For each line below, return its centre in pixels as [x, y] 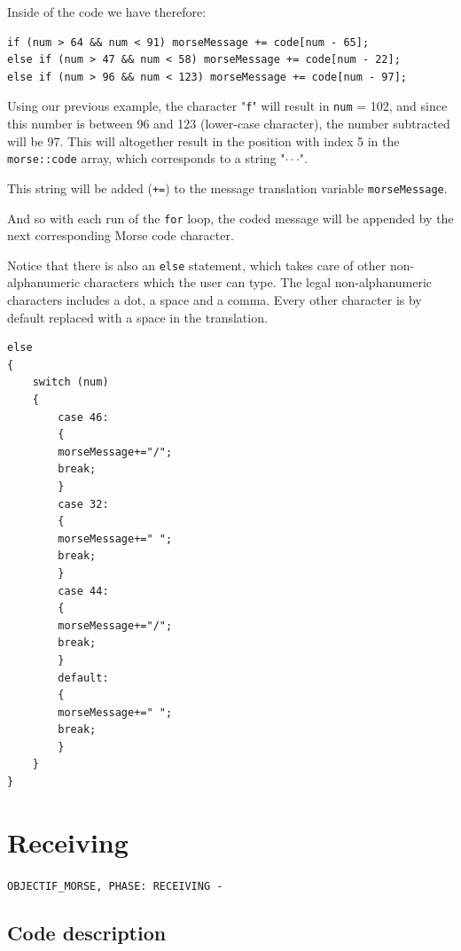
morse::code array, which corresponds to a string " [146, 158]
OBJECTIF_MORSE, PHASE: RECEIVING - [115, 886]
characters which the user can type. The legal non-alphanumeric [258, 282]
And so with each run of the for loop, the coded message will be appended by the [230, 218]
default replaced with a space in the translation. [137, 317]
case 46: [83, 417]
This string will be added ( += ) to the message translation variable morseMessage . [227, 187]
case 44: [83, 591]
